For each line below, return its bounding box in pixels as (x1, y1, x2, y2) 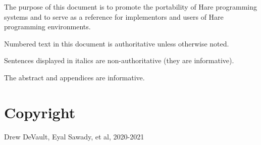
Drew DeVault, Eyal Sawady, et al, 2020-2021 (4, 131, 144, 141)
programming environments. (4, 21, 91, 32)
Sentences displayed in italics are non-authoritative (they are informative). (4, 55, 234, 66)
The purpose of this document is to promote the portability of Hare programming (4, 2, 257, 12)
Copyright (4, 102, 76, 122)
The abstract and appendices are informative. (4, 72, 145, 82)
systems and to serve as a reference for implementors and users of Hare (4, 11, 224, 22)
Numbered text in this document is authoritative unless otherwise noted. (4, 38, 229, 49)
